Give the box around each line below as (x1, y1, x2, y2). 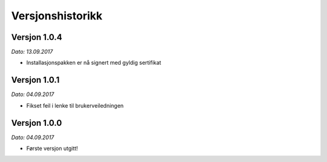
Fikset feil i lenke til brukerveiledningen (26, 102, 124, 109)
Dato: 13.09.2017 (11, 48, 53, 56)
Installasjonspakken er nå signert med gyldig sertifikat (26, 59, 162, 66)
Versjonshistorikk (11, 9, 103, 22)
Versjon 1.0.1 (11, 75, 60, 85)
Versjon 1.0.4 (11, 32, 63, 42)
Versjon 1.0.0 (11, 118, 62, 128)
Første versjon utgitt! (26, 145, 78, 152)
